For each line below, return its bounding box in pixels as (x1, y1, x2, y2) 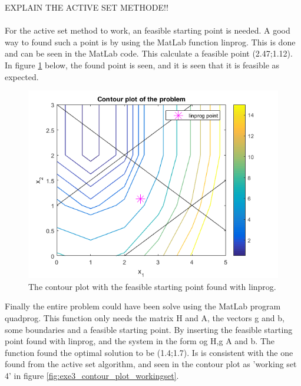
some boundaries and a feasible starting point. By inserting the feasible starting (5, 323, 293, 335)
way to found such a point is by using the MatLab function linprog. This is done (5, 35, 296, 48)
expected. (5, 70, 39, 83)
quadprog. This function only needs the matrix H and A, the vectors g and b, (5, 311, 285, 324)
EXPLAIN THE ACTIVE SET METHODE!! (5, 1, 168, 13)
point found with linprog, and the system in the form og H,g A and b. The (5, 335, 274, 347)
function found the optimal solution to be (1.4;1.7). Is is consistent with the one (5, 346, 293, 358)
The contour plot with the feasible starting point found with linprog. (28, 280, 276, 292)
